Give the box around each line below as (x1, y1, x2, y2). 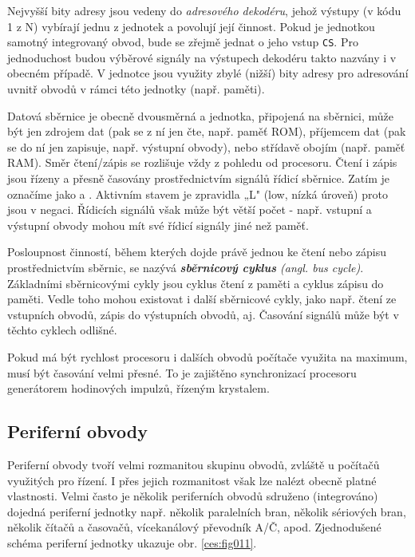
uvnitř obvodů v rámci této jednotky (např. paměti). (7, 81, 265, 97)
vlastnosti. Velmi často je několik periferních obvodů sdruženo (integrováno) (7, 488, 378, 504)
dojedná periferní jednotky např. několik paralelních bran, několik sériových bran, (7, 503, 406, 519)
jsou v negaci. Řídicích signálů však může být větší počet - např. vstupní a (7, 201, 372, 218)
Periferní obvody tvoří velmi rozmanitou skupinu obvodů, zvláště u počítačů (7, 456, 380, 472)
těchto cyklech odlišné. (7, 322, 117, 338)
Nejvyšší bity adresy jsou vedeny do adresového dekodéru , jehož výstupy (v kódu (7, 2, 401, 18)
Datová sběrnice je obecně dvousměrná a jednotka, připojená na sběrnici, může (7, 107, 393, 124)
